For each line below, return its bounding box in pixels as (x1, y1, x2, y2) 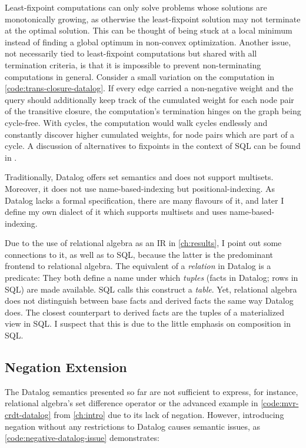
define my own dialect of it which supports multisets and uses (5, 205, 227, 218)
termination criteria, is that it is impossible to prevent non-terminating (5, 58, 261, 71)
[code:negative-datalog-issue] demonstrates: (5, 432, 159, 444)
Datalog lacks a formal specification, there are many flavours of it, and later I (5, 194, 284, 206)
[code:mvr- (261, 397, 299, 409)
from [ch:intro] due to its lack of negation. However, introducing (54, 409, 284, 421)
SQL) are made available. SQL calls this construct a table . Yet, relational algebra (5, 283, 297, 295)
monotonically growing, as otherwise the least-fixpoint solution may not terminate (5, 12, 301, 25)
